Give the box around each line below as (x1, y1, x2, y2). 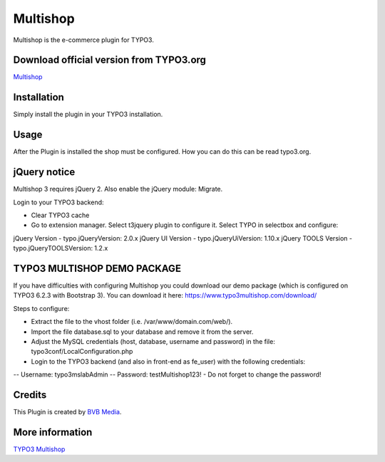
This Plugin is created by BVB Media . (13, 408, 122, 416)
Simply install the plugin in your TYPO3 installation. (13, 110, 163, 119)
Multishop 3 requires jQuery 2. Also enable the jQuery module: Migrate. (13, 185, 223, 194)
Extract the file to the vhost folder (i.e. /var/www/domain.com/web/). (31, 317, 233, 326)
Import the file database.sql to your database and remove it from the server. (31, 327, 254, 336)
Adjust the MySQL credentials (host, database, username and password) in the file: (31, 337, 276, 345)
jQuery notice (13, 166, 76, 178)
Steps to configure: (13, 304, 70, 313)
